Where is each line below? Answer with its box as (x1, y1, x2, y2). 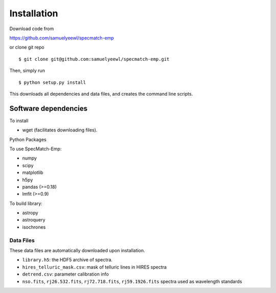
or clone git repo (9, 44, 44, 51)
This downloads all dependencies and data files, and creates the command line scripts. (9, 91, 193, 97)
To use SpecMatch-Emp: (9, 146, 62, 152)
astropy (22, 210, 38, 216)
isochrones (22, 224, 46, 230)
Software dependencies (9, 104, 88, 112)
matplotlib (22, 169, 43, 176)
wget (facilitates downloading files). (22, 127, 98, 133)
